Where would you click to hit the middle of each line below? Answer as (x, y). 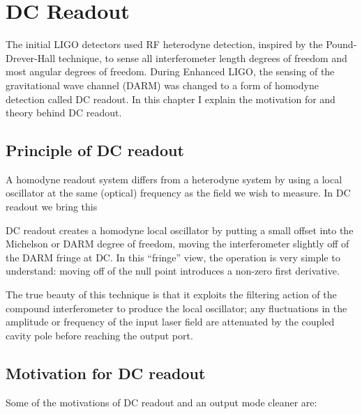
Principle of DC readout (95, 150)
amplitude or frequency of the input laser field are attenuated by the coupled (170, 322)
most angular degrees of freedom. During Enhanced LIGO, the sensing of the (170, 71)
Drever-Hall (31, 58)
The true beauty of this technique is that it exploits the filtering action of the (171, 294)
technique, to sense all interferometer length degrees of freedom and (203, 58)
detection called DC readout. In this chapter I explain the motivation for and (171, 99)
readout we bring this (52, 207)
